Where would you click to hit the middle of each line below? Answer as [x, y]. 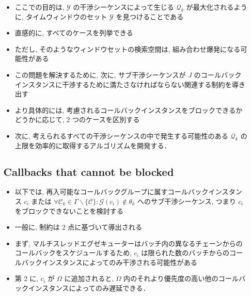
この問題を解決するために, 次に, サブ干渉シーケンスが [100, 74]
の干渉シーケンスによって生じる [123, 7]
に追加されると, [89, 278]
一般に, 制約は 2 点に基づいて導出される [78, 227]
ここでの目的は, [39, 7]
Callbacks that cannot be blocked [89, 171]
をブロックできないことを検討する [69, 210]
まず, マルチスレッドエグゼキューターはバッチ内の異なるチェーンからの [129, 243]
